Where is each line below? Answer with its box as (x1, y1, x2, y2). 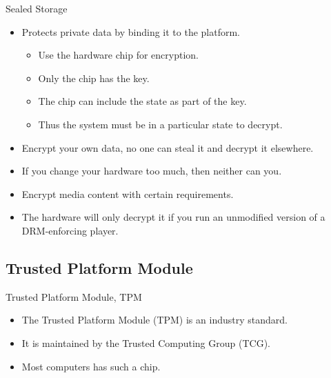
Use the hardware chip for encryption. (38, 48, 199, 62)
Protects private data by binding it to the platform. (21, 24, 240, 39)
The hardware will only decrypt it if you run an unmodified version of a (21, 210, 325, 224)
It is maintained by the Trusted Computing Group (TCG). (21, 335, 270, 350)
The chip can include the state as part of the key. (38, 94, 247, 108)
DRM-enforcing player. (21, 223, 119, 237)
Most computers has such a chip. (21, 359, 161, 373)
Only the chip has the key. (38, 70, 150, 85)
